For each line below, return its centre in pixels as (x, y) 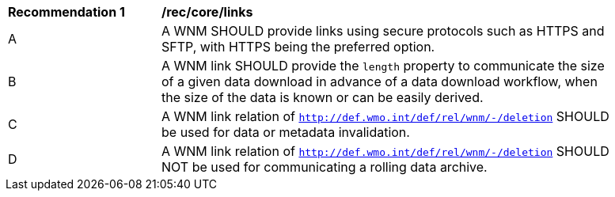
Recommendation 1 (66, 12)
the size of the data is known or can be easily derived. (323, 97)
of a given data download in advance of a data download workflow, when (380, 81)
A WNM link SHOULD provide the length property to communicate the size (383, 66)
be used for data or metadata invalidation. (286, 132)
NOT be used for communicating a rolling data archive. (325, 167)
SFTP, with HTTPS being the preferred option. (298, 47)
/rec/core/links (207, 12)
